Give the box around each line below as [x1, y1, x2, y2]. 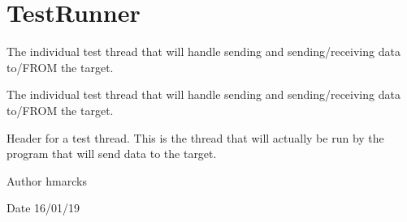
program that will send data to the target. [6, 145, 217, 162]
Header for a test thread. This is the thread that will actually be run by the [6, 129, 384, 146]
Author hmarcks [6, 172, 87, 189]
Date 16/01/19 [6, 199, 80, 216]
